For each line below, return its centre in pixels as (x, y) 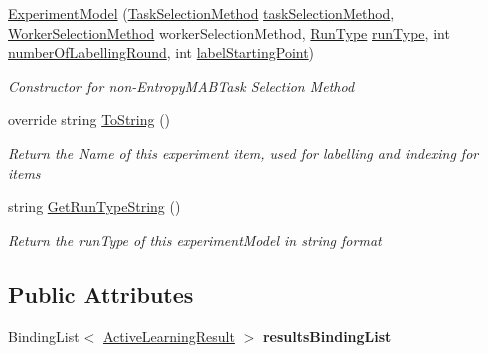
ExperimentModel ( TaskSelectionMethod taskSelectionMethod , (201, 13)
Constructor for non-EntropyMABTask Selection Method (181, 85)
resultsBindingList (327, 335)
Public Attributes (101, 293)
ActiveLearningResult (168, 335)
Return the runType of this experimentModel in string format (195, 239)
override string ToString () (89, 119)
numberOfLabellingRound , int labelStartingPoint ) (161, 52)
